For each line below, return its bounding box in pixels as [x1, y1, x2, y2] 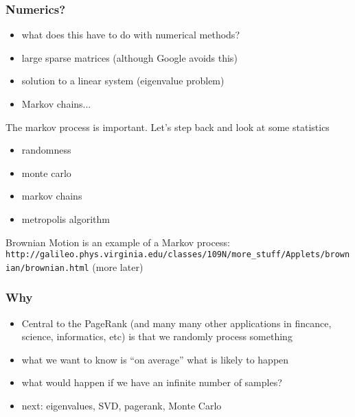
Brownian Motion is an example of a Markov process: [5, 235, 230, 249]
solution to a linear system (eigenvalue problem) [21, 73, 225, 88]
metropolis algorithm [21, 211, 110, 226]
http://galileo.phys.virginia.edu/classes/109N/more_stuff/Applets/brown [5, 250, 350, 260]
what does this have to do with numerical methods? [21, 27, 240, 42]
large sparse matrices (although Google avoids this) [21, 50, 238, 64]
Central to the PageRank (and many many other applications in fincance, [21, 315, 332, 330]
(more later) [92, 259, 144, 274]
